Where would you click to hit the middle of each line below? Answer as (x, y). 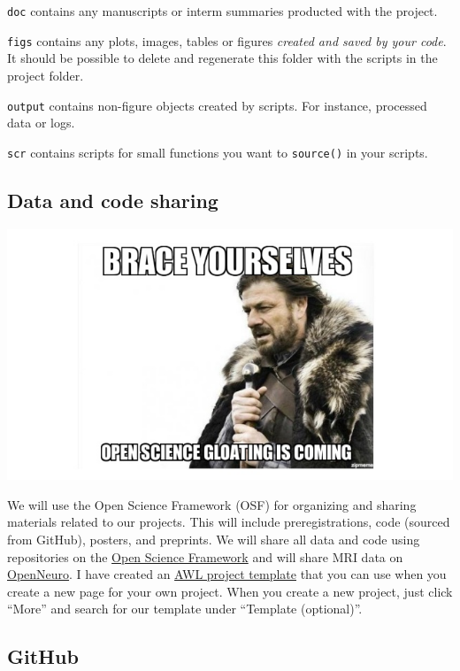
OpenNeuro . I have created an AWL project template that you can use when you (227, 574)
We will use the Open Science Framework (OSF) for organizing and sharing (212, 504)
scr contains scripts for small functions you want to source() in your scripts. (218, 152)
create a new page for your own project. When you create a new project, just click (230, 591)
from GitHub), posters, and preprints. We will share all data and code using (214, 539)
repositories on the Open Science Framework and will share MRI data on (205, 556)
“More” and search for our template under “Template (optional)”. (185, 609)
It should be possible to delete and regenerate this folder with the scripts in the (222, 58)
